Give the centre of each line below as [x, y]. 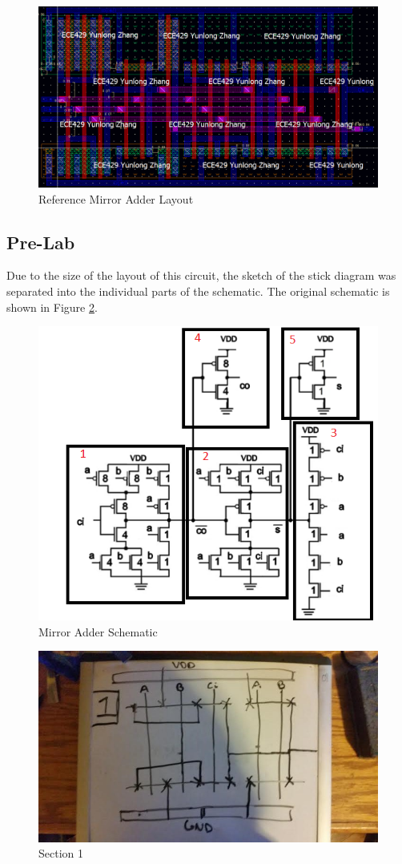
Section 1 [61, 853]
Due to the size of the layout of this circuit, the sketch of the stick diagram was [201, 275]
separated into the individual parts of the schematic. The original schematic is [198, 291]
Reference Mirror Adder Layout [116, 198]
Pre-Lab [41, 242]
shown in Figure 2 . [52, 307]
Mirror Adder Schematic [98, 631]
